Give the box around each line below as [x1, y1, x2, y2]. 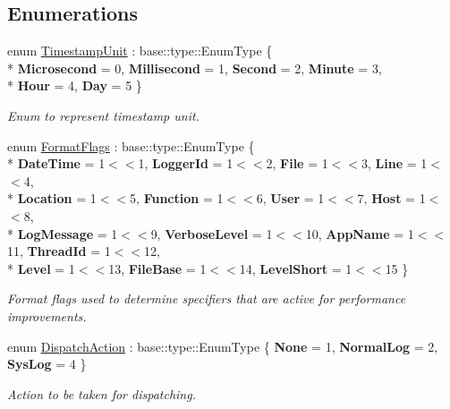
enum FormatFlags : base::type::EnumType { [7, 136, 255, 155]
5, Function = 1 [130, 189, 224, 208]
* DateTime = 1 [7, 154, 106, 173]
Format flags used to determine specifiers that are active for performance [7, 289, 406, 308]
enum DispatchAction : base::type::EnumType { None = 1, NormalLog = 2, [7, 337, 438, 355]
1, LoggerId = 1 [138, 154, 233, 173]
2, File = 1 [266, 154, 328, 173]
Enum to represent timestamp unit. [7, 106, 200, 124]
